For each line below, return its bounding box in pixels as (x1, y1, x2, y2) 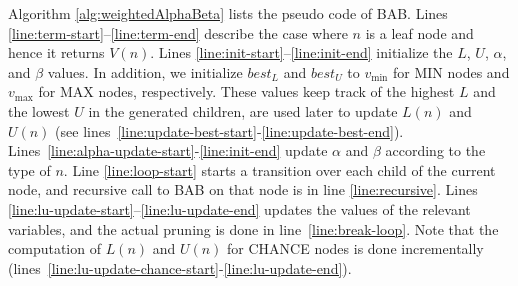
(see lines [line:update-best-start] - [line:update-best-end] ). (55, 120, 404, 141)
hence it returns (8, 42, 105, 63)
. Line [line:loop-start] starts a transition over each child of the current (63, 159, 496, 180)
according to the (385, 140, 486, 161)
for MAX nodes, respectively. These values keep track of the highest (38, 81, 455, 102)
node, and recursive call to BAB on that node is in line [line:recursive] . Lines (8, 179, 478, 200)
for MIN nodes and (393, 61, 510, 82)
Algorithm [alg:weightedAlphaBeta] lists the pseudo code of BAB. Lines (8, 3, 448, 23)
